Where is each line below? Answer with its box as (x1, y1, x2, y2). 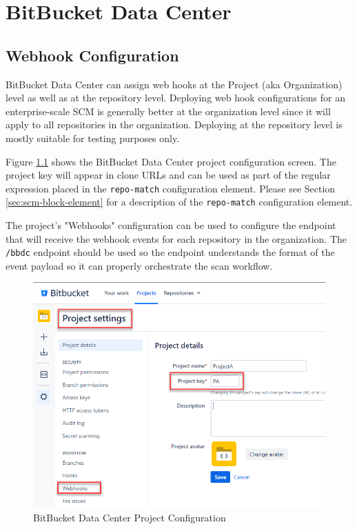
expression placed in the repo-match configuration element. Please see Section (6, 181, 336, 195)
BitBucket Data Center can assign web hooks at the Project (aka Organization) (6, 77, 343, 91)
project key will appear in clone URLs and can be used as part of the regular (6, 168, 331, 182)
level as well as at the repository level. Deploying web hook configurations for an (6, 90, 345, 105)
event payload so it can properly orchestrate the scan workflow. (6, 258, 273, 272)
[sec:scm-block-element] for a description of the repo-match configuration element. (6, 194, 353, 209)
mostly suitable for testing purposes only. (6, 130, 180, 145)
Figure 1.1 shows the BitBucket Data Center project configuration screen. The (6, 154, 336, 168)
